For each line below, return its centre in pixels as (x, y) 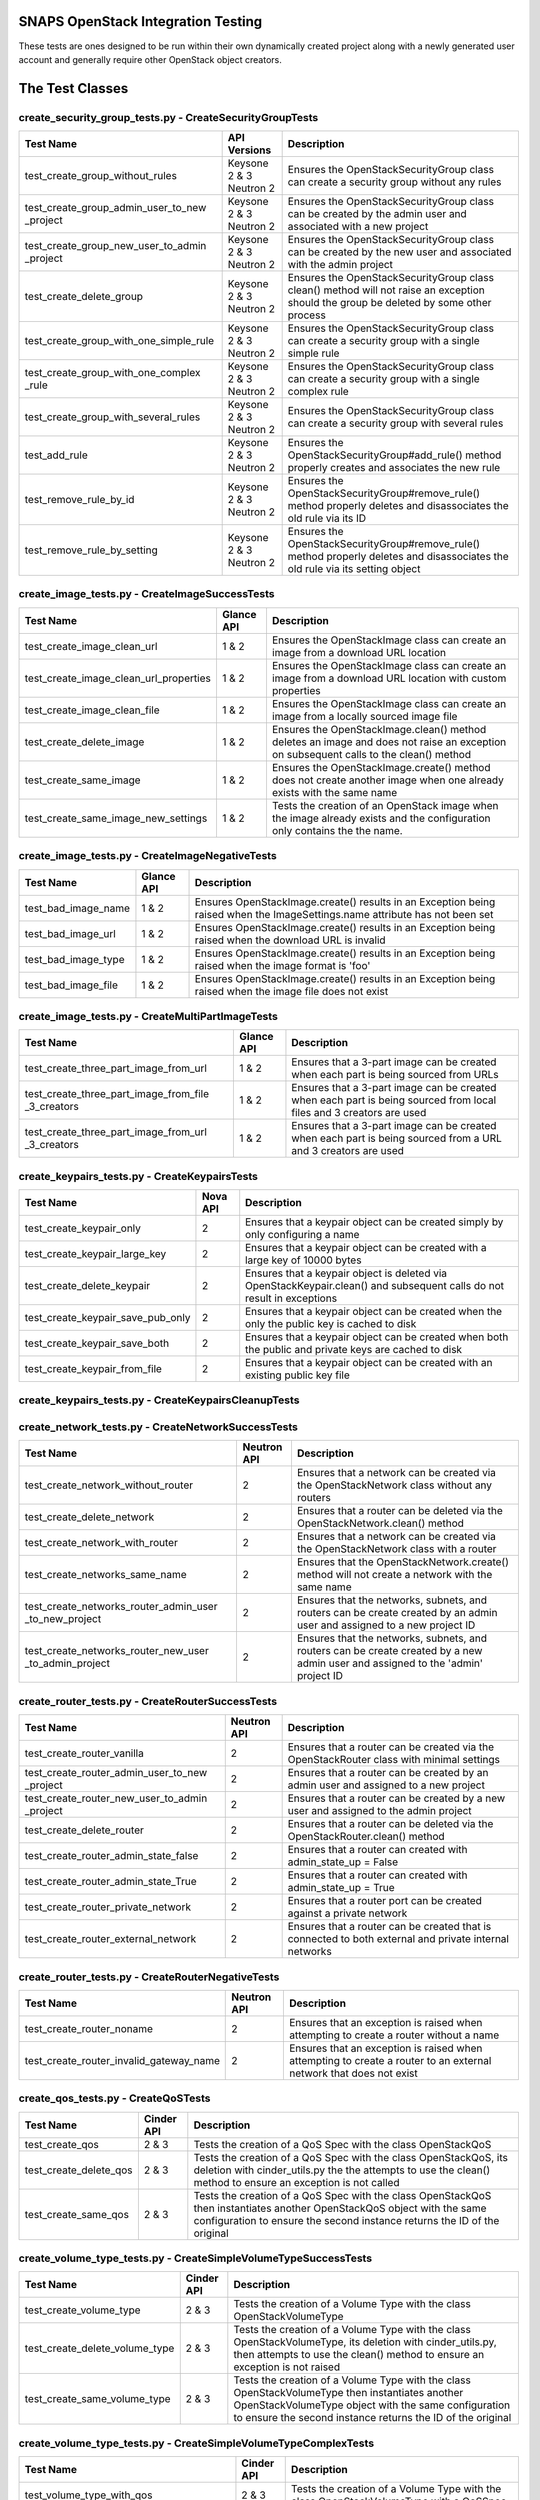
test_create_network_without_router (109, 1485)
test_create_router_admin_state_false (111, 1856)
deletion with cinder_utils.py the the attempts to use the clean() (341, 2170)
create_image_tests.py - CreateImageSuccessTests (146, 594)
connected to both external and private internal (398, 1939)
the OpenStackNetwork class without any (394, 1485)
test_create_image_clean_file (92, 710)
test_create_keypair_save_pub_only (107, 1318)
